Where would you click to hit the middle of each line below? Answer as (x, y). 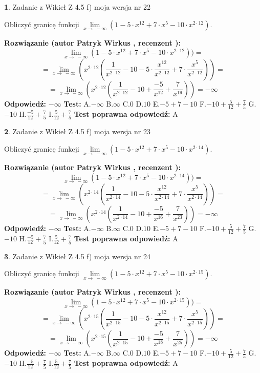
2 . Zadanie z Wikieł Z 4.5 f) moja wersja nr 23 (77, 131)
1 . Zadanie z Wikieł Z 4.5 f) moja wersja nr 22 (77, 7)
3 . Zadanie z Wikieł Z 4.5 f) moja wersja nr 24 (77, 256)
